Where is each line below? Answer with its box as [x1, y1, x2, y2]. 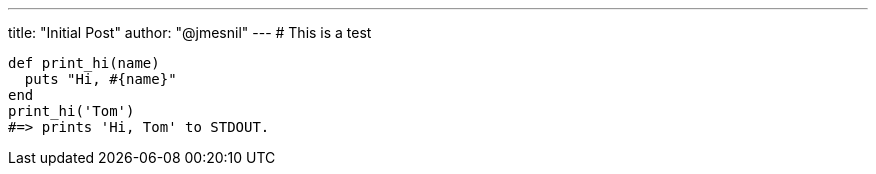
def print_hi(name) [8, 55, 160, 71]
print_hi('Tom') [8, 103, 135, 119]
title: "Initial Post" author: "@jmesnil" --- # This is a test [8, 24, 372, 41]
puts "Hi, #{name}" [24, 71, 177, 87]
